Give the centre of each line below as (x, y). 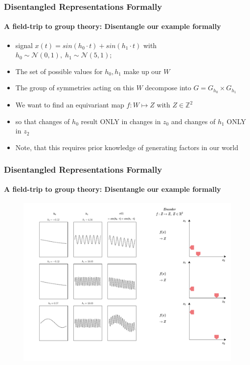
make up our (142, 71)
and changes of (193, 121)
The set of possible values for (59, 71)
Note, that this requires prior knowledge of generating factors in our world (127, 147)
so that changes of (43, 121)
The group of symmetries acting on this (75, 88)
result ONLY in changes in (121, 121)
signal (24, 45)
